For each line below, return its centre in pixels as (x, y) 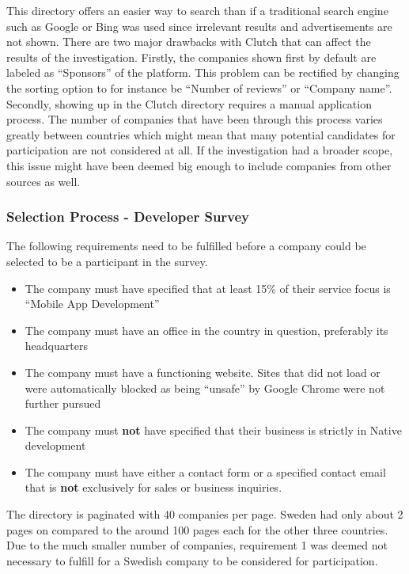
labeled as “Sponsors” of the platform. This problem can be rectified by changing (203, 72)
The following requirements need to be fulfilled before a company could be (186, 246)
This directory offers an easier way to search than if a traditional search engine (197, 10)
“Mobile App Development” (92, 304)
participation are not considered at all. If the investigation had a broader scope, (200, 150)
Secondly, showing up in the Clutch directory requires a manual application (189, 103)
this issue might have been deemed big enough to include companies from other (199, 165)
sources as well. (44, 181)
